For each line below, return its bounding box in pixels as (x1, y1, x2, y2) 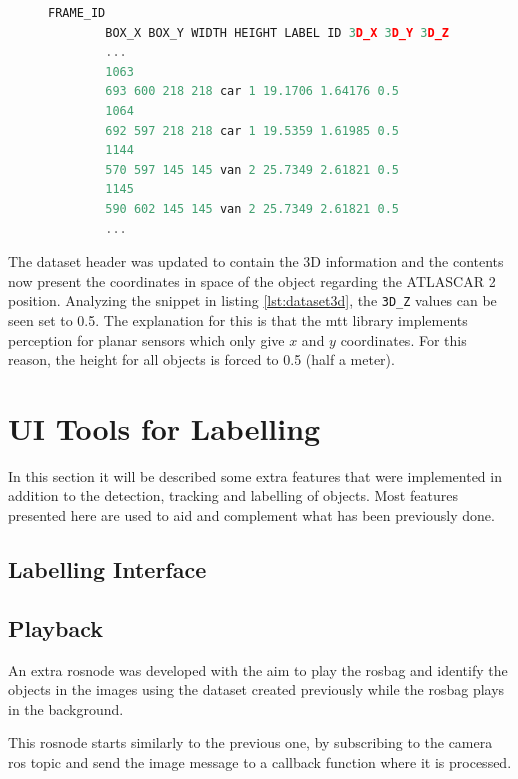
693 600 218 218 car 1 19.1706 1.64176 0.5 (105, 84, 399, 99)
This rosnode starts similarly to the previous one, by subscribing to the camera (8, 732, 493, 753)
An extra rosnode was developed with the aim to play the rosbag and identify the (8, 659, 508, 680)
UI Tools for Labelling (8, 407, 321, 448)
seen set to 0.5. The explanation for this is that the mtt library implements (8, 309, 468, 330)
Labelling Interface (8, 554, 207, 585)
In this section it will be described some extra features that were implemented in (8, 465, 502, 486)
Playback (8, 612, 103, 643)
